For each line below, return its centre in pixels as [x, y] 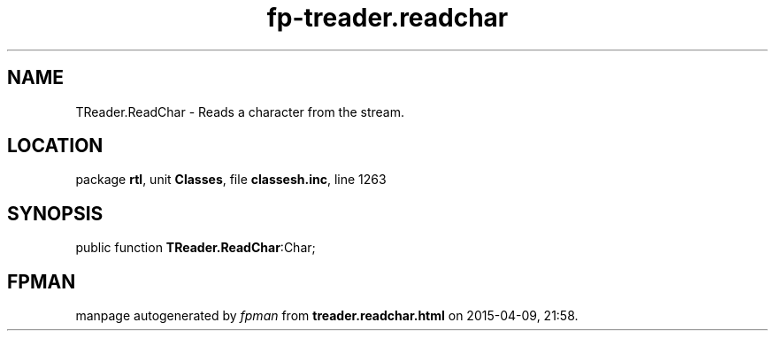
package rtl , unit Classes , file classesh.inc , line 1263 [231, 180]
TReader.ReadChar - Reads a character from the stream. [240, 111]
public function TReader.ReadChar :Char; [196, 248]
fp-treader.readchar [387, 18]
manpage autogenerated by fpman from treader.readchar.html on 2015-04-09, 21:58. [327, 316]
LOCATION [55, 146]
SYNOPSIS [55, 213]
